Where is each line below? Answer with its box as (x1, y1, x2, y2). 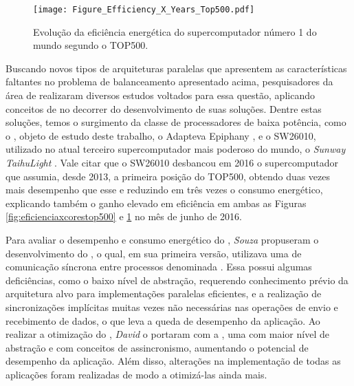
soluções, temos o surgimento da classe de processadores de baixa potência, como (5, 115, 346, 129)
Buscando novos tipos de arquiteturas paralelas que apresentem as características (5, 61, 347, 75)
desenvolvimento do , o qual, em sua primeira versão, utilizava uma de (5, 246, 302, 260)
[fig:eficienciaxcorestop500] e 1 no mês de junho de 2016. (5, 209, 242, 224)
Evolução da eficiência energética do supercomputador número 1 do (33, 24, 317, 39)
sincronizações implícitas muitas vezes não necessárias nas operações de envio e (5, 299, 338, 314)
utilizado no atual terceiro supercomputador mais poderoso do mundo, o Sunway (5, 142, 346, 156)
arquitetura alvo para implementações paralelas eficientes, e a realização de (5, 286, 322, 301)
